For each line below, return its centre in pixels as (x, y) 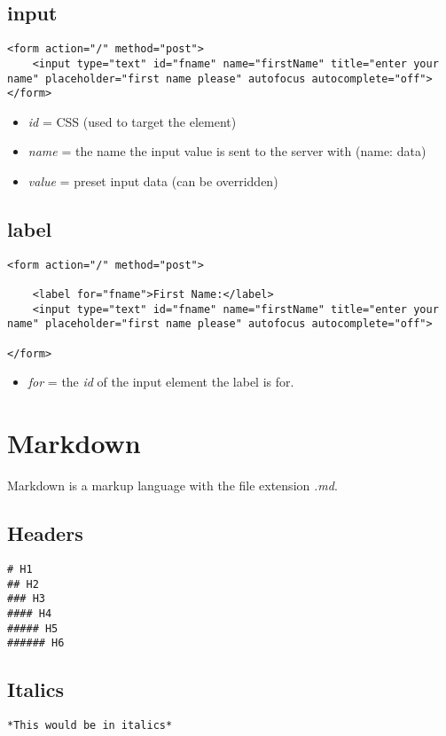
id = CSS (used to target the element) (132, 121)
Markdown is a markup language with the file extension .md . (172, 485)
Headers (45, 533)
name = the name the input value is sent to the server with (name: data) (227, 151)
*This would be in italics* (90, 726)
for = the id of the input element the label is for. (161, 382)
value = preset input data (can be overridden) (153, 181)
